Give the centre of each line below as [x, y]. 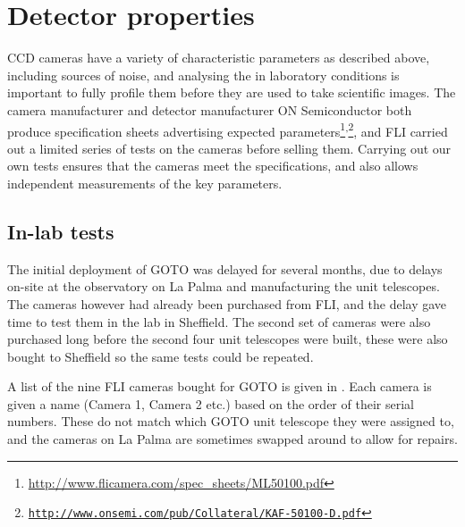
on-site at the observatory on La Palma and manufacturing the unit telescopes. [224, 286]
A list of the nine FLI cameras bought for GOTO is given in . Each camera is [220, 386]
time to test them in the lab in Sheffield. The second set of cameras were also [219, 321]
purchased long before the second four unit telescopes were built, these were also [228, 339]
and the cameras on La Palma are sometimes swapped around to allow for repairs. [232, 439]
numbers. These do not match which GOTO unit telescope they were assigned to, [231, 421]
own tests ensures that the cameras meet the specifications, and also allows [213, 166]
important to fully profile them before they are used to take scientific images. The [232, 92]
